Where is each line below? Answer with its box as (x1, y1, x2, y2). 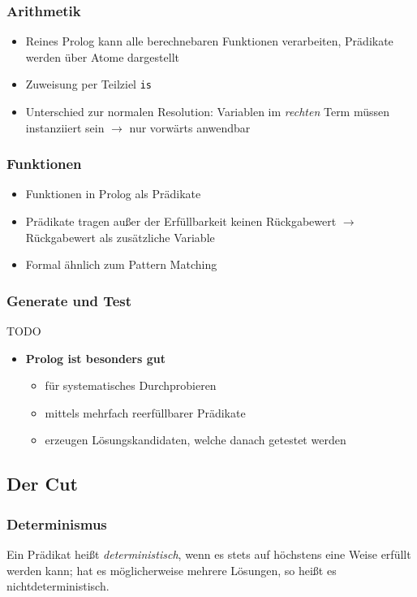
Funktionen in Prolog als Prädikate (25, 185, 201, 202)
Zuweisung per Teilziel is (25, 76, 153, 93)
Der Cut (6, 471, 78, 496)
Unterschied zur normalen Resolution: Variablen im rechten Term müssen (25, 103, 390, 120)
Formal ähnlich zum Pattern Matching (25, 256, 217, 273)
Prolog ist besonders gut (25, 349, 166, 366)
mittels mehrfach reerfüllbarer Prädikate (45, 404, 246, 421)
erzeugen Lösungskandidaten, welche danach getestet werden (45, 431, 346, 448)
